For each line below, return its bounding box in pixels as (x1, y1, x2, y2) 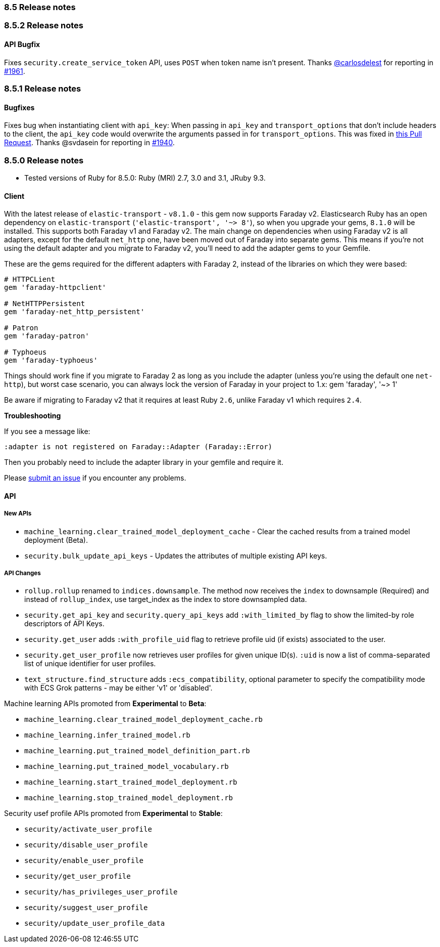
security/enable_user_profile (24, 856, 144, 865)
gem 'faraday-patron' (4, 332, 89, 340)
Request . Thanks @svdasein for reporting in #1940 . (4, 138, 175, 147)
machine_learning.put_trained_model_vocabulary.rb (24, 762, 229, 771)
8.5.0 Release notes (4, 155, 84, 165)
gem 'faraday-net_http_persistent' (4, 308, 145, 316)
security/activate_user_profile (24, 825, 152, 834)
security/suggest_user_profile (24, 903, 148, 912)
